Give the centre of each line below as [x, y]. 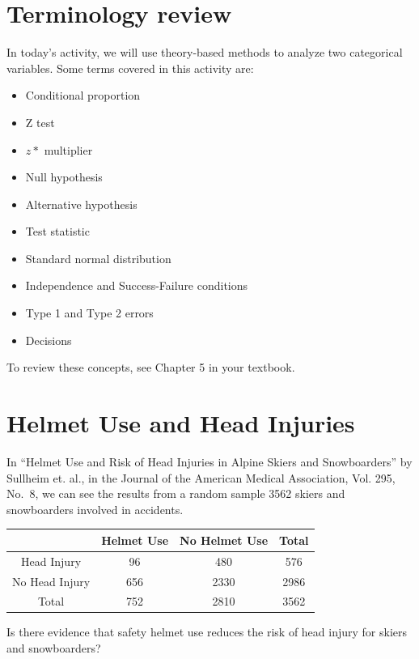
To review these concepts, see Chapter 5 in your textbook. [151, 367]
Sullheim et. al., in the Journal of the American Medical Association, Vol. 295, [201, 477]
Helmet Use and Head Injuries [181, 423]
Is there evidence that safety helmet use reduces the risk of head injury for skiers [207, 632]
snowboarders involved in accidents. [95, 509]
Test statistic [57, 231]
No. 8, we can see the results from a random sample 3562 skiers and [176, 493]
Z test [40, 122]
